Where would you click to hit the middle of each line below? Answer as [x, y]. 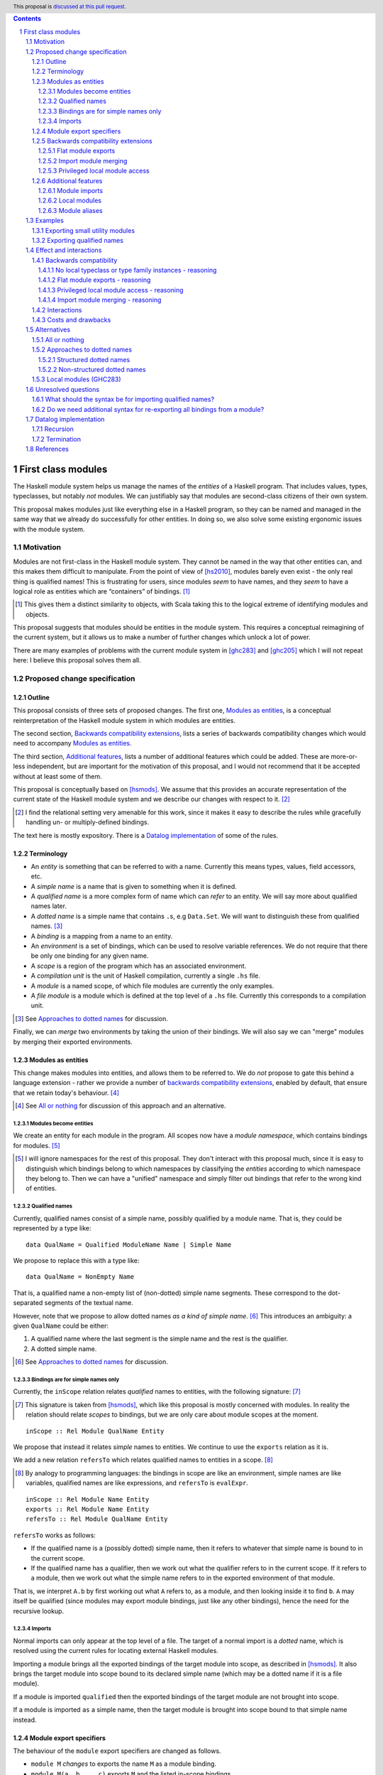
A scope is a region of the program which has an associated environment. [139, 966]
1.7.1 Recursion [53, 429]
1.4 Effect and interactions [64, 250]
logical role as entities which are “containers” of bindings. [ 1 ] [102, 591]
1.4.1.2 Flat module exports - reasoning [94, 280]
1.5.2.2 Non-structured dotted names [92, 370]
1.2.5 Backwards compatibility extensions [92, 141]
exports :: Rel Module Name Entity [88, 1509]
